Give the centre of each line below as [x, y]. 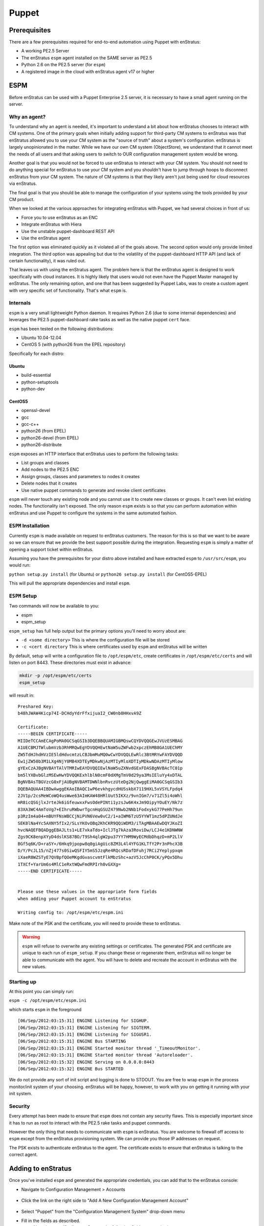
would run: [20, 565]
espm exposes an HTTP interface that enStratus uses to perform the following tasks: [94, 454]
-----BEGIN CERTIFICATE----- [53, 734]
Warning [31, 937]
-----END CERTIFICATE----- [50, 871]
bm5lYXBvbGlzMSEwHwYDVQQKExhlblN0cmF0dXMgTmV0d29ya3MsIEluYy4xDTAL [100, 775]
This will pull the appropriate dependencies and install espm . [70, 583]
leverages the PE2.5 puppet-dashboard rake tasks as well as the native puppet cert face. [100, 320]
